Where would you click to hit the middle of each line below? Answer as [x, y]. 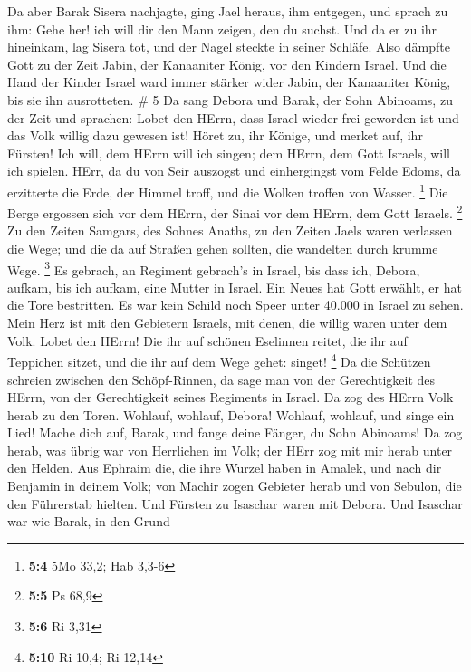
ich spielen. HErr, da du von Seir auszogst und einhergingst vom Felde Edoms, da [234, 171]
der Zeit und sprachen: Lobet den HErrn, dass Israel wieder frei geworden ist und [233, 117]
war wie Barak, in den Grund [89, 521]
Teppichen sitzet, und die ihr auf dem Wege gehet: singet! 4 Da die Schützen [219, 360]
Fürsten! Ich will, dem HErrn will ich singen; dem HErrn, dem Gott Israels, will [229, 153]
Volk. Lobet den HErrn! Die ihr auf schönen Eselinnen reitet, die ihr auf [207, 340]
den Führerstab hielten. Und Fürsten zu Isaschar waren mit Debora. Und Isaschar [235, 503]
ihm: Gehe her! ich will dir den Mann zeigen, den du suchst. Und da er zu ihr [222, 29]
